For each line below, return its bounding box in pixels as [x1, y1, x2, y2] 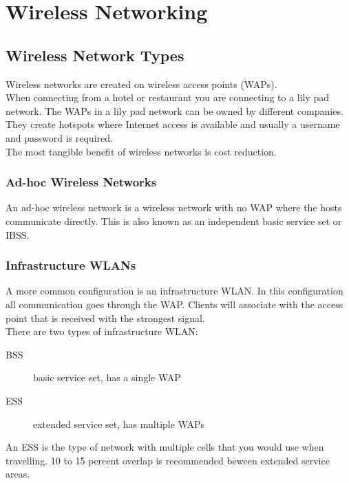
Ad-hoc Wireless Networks [6, 173, 157, 191]
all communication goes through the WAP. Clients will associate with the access [6, 297, 343, 311]
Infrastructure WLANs [6, 257, 136, 274]
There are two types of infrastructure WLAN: [6, 324, 198, 339]
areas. [6, 466, 30, 481]
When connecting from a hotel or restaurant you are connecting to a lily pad [6, 90, 330, 105]
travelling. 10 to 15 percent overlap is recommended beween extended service [6, 453, 330, 467]
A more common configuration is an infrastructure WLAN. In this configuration [6, 283, 343, 298]
